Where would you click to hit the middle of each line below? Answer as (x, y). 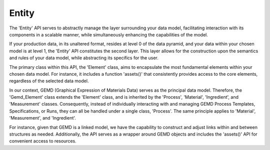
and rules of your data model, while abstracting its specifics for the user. (84, 58)
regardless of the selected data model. (49, 81)
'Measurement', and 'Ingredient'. (42, 118)
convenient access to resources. (43, 141)
